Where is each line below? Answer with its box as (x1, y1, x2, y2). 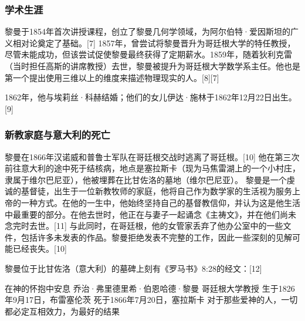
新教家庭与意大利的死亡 (5, 127, 110, 142)
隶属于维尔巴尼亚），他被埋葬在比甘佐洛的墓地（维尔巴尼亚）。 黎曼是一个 (5, 173, 287, 185)
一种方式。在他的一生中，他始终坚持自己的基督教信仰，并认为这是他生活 (21, 196, 300, 208)
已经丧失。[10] (12, 242, 67, 255)
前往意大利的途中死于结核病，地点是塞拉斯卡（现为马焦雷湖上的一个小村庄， (5, 162, 300, 174)
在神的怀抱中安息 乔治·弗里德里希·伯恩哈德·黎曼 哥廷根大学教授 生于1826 (5, 282, 295, 294)
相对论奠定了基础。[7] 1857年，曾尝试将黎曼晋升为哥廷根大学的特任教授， (12, 36, 296, 49)
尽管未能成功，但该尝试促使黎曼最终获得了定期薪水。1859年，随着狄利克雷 (5, 48, 292, 60)
